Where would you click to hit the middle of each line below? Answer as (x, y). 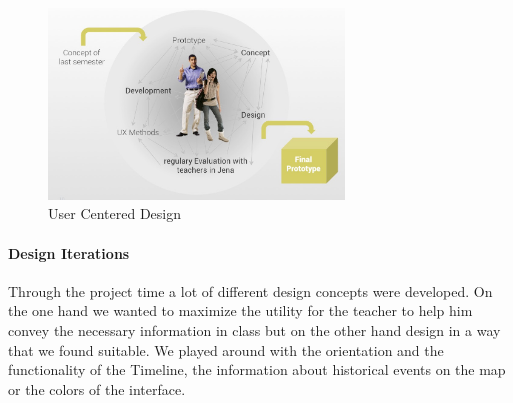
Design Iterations (69, 252)
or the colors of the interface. (97, 388)
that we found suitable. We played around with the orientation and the (226, 349)
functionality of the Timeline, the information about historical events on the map (257, 369)
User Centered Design (115, 213)
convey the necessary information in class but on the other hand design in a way (254, 330)
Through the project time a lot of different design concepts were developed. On (250, 290)
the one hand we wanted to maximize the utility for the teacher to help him (240, 310)
